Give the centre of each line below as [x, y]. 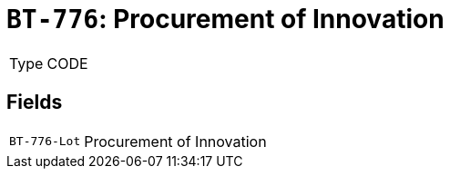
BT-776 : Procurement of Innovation [225, 19]
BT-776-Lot [45, 142]
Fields [35, 103]
